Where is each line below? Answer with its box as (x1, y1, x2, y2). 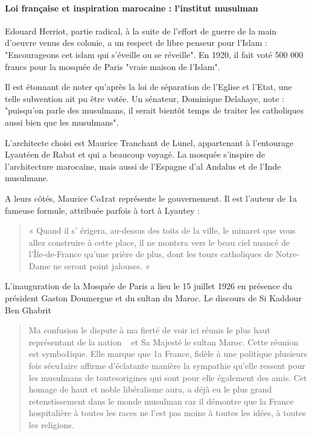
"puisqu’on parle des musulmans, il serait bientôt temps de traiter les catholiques (5, 104, 304, 117)
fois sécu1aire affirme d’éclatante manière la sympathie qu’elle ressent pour (28, 359, 305, 372)
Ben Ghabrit (5, 303, 51, 316)
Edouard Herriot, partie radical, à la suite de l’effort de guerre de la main (5, 24, 277, 37)
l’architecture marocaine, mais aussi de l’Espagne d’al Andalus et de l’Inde (5, 159, 281, 172)
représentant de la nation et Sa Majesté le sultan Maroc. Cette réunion (28, 335, 299, 348)
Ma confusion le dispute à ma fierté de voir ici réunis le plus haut (28, 324, 270, 336)
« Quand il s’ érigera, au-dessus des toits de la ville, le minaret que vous (28, 224, 296, 237)
